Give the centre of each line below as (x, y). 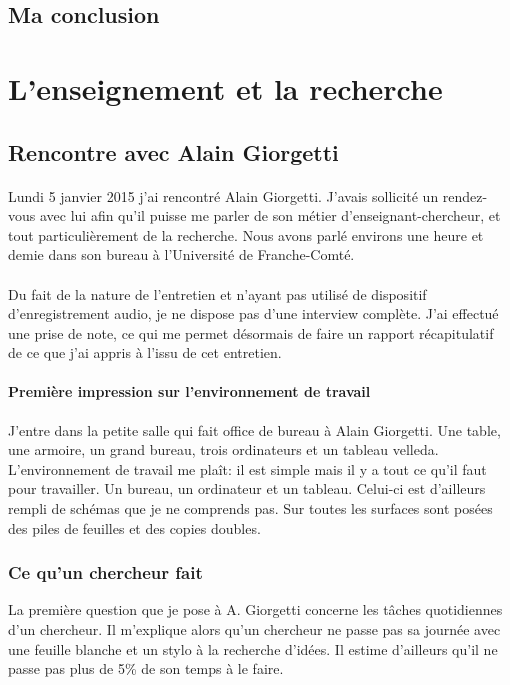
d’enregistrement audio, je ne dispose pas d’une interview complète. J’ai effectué (253, 313)
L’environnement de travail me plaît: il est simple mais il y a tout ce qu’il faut (247, 468)
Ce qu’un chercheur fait (105, 572)
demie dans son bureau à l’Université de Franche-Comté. (181, 254)
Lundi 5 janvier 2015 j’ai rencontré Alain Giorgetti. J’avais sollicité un (223, 195)
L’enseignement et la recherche (225, 87)
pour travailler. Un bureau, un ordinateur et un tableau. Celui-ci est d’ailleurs (247, 488)
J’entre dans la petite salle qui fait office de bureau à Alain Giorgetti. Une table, (254, 429)
